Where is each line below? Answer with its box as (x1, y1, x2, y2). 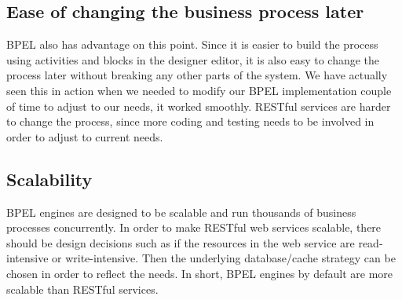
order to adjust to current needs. (6, 128, 163, 145)
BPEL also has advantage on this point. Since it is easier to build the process (6, 36, 378, 53)
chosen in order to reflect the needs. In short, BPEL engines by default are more (6, 265, 393, 281)
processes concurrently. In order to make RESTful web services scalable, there (6, 219, 382, 236)
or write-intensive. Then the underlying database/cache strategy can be (52, 250, 396, 266)
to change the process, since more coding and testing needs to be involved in (6, 113, 375, 130)
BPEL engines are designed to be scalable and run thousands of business (6, 203, 356, 220)
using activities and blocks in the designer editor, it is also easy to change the (6, 51, 380, 68)
